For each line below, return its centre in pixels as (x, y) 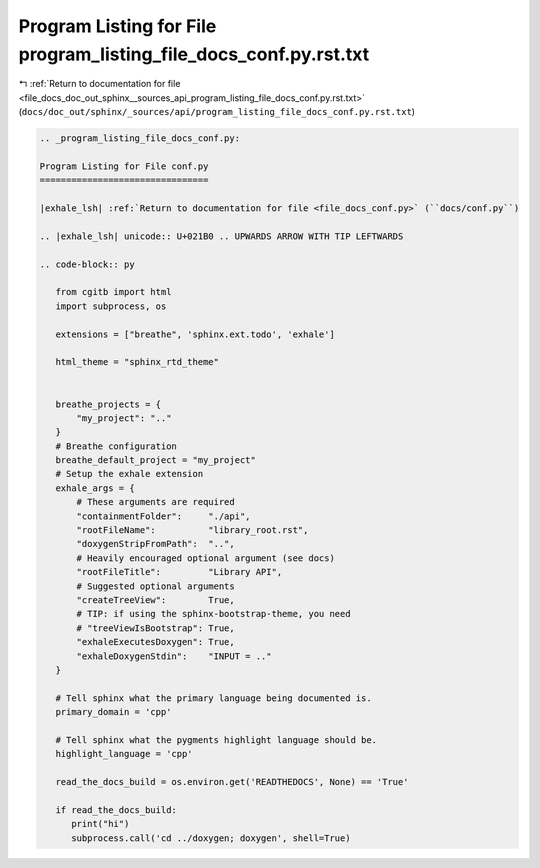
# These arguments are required (155, 502)
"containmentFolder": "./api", (163, 516)
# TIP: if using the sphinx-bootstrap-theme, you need (213, 614)
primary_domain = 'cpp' (113, 712)
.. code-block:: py (87, 264)
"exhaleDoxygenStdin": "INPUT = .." (174, 656)
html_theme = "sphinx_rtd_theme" (137, 362)
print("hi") (100, 824)
